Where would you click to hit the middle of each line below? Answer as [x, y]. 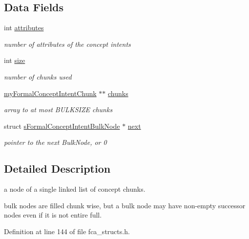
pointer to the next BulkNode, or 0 [55, 142]
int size [15, 60]
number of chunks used [38, 76]
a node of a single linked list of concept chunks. [75, 189]
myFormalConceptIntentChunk [50, 93]
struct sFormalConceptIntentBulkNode [62, 126]
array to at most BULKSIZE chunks [58, 110]
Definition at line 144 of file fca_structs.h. [67, 231]
